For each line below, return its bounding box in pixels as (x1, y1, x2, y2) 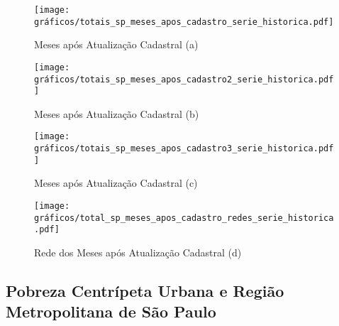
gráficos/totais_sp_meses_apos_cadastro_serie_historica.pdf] (34, 16, 334, 27)
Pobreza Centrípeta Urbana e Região (6, 279, 284, 301)
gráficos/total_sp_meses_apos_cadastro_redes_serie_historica (34, 212, 334, 223)
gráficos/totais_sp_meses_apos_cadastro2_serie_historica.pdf (34, 74, 334, 85)
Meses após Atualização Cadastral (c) (34, 175, 198, 190)
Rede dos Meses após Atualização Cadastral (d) (34, 245, 242, 259)
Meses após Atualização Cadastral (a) (34, 37, 199, 52)
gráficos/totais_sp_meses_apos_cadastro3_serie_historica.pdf (34, 143, 334, 154)
